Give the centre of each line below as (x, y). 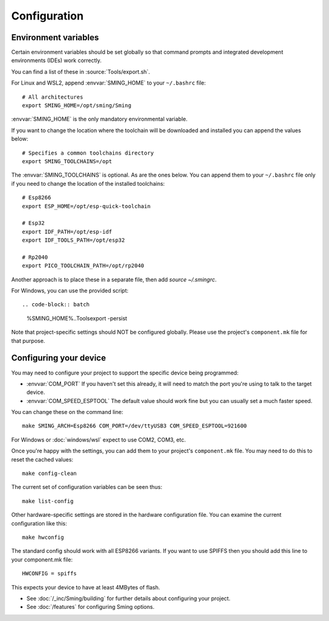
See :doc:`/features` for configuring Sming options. (90, 607)
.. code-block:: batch (56, 305)
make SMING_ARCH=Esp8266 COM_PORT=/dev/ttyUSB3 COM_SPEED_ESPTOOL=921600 (135, 426)
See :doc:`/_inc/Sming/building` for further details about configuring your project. (129, 598)
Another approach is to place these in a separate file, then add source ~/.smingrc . (114, 279)
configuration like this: (39, 523)
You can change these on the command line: (67, 412)
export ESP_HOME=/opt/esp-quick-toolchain (87, 206)
